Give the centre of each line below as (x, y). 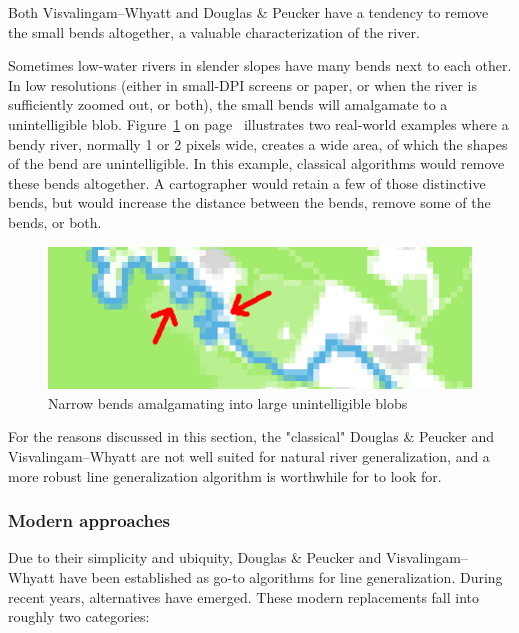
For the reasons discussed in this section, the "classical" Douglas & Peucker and (251, 436)
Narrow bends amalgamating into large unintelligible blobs (228, 402)
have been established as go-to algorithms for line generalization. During (281, 576)
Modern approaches (89, 520)
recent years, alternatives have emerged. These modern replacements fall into (244, 596)
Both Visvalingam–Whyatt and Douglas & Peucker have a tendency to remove (248, 12)
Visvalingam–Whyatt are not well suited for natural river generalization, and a (249, 455)
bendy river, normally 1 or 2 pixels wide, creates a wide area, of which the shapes (258, 143)
